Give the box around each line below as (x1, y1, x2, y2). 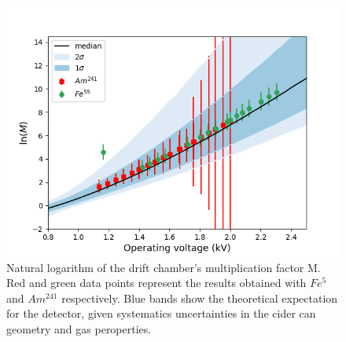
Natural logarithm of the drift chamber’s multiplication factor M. (6, 259, 321, 275)
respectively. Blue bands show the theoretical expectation (61, 289, 338, 306)
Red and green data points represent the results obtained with (6, 274, 307, 291)
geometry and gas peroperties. (6, 320, 152, 336)
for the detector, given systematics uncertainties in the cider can (6, 305, 316, 322)
